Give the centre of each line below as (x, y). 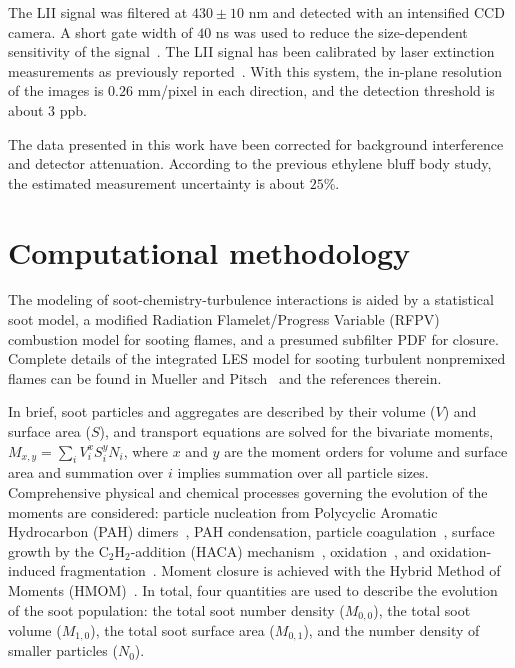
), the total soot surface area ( (182, 630)
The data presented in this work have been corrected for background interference (256, 143)
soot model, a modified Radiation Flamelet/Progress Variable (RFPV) (224, 319)
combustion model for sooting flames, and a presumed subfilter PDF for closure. (253, 338)
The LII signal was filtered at (98, 12)
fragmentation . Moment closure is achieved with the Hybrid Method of (280, 570)
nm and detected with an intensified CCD (376, 12)
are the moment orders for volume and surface (366, 450)
